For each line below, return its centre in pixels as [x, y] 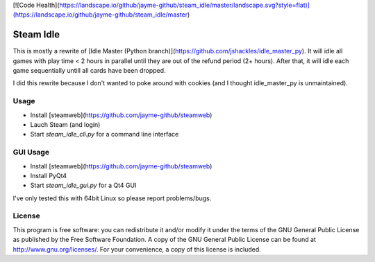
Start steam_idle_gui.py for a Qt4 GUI [83, 185]
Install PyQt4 [49, 175]
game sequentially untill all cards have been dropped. [89, 71]
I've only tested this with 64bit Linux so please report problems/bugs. [112, 198]
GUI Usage [31, 152]
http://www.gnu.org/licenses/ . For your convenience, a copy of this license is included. [137, 249]
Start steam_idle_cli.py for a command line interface [105, 134]
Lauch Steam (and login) [65, 124]
